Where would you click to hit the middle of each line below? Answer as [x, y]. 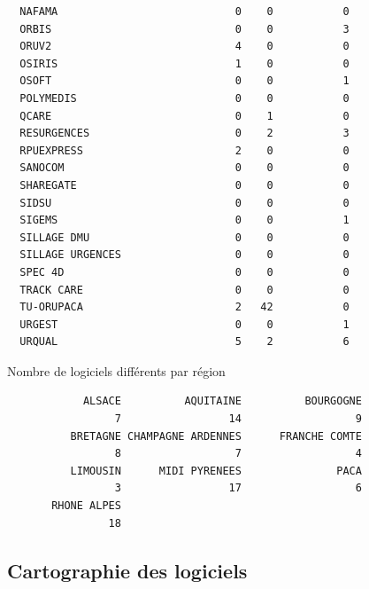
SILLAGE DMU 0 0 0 [184, 237]
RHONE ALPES [86, 506]
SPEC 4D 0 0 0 [184, 272]
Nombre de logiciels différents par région [116, 370]
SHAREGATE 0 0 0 [184, 185]
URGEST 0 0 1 [184, 324]
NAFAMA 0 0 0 [184, 12]
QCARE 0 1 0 [184, 116]
